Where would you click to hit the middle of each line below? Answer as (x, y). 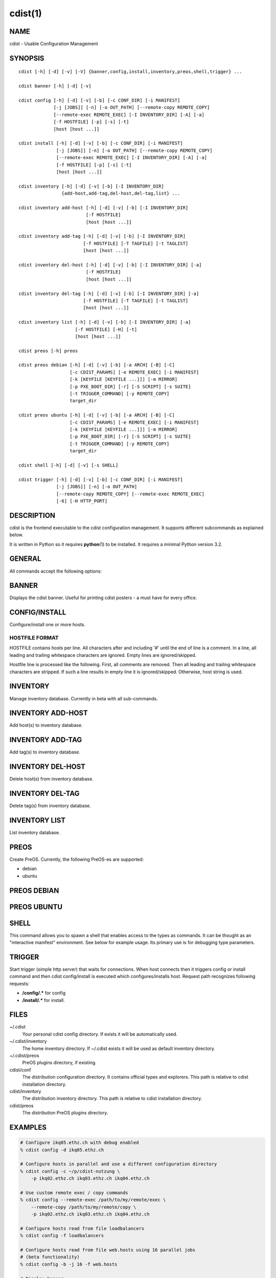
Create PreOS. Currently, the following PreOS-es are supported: (77, 859)
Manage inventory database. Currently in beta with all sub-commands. (84, 698)
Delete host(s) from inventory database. (52, 779)
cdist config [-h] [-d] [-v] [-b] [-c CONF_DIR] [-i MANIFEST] (99, 100)
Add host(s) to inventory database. (46, 725)
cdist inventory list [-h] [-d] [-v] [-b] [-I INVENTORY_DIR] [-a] (105, 322)
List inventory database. (35, 833)
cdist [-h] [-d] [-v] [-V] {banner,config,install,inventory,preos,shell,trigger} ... (130, 72)
